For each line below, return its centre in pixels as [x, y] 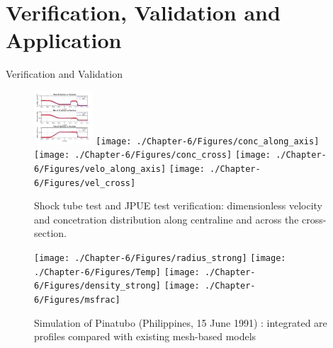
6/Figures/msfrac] [77, 300]
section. [50, 233]
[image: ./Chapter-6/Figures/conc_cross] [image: [152, 155]
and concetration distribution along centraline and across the [166, 219]
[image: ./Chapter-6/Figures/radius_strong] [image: [160, 259]
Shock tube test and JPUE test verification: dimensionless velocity [179, 205]
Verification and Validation [64, 74]
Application [64, 40]
